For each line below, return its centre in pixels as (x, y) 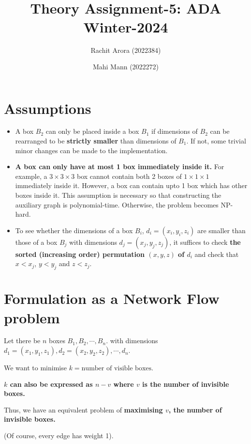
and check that (217, 254)
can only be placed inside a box (92, 131)
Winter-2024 (126, 27)
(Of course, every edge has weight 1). (59, 436)
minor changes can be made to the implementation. (91, 150)
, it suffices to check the (205, 242)
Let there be (22, 341)
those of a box (36, 242)
